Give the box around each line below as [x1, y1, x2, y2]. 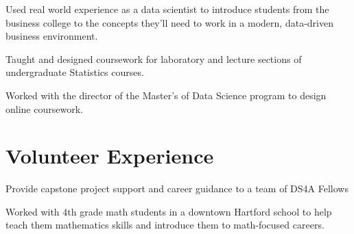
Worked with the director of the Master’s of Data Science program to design [5, 88, 327, 102]
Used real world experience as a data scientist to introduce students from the [5, 2, 329, 16]
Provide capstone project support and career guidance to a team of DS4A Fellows [5, 181, 349, 196]
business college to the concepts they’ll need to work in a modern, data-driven [5, 15, 333, 29]
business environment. [5, 29, 98, 43]
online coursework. [5, 101, 83, 116]
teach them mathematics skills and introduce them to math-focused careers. [5, 218, 324, 232]
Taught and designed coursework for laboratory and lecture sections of [5, 51, 302, 66]
